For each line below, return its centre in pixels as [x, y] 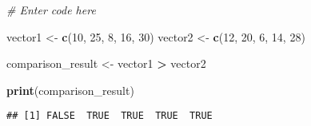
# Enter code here [51, 10]
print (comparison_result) [70, 90]
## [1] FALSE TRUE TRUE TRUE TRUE [110, 116]
